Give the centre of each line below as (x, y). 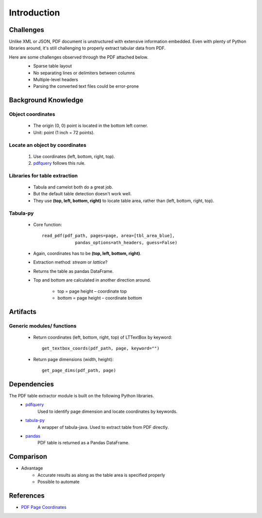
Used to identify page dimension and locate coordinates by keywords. (107, 411)
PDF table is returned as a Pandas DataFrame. (83, 443)
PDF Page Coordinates (44, 507)
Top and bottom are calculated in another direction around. (92, 280)
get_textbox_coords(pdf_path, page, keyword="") (101, 348)
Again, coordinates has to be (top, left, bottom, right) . (87, 253)
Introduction (34, 13)
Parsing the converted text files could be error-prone (86, 86)
